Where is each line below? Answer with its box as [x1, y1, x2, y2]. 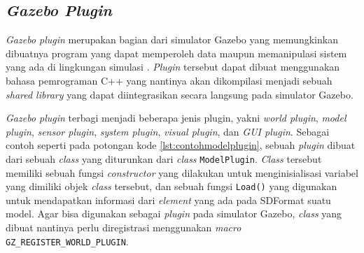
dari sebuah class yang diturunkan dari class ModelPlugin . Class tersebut [6, 151, 322, 166]
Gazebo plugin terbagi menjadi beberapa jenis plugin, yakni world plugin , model [6, 110, 346, 125]
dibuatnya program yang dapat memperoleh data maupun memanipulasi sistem [6, 45, 347, 60]
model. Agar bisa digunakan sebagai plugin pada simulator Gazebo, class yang [6, 206, 342, 221]
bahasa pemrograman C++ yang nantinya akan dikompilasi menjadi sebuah [6, 73, 332, 87]
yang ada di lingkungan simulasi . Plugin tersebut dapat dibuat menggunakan [6, 59, 340, 74]
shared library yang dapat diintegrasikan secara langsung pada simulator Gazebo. [6, 87, 353, 101]
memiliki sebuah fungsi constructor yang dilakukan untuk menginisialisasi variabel [6, 165, 358, 180]
